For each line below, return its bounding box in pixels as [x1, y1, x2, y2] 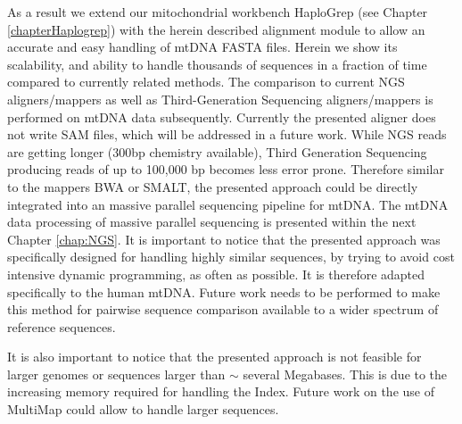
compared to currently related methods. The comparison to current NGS [7, 72, 405, 91]
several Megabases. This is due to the [243, 364, 448, 383]
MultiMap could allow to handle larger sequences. [7, 400, 279, 419]
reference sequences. [7, 317, 116, 336]
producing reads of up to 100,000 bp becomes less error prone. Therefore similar [7, 160, 444, 179]
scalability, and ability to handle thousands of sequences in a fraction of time [7, 54, 427, 73]
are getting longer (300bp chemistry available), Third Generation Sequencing [7, 142, 427, 161]
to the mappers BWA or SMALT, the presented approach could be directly [7, 177, 418, 195]
